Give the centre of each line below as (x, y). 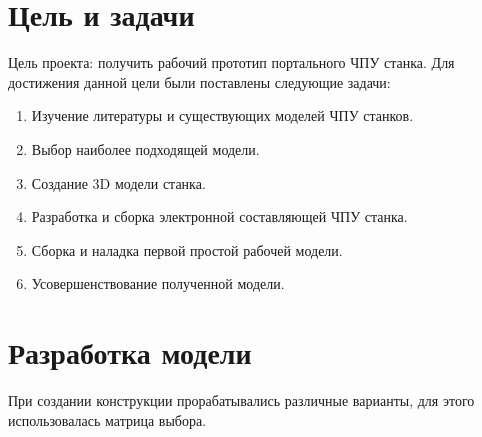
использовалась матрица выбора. (107, 419)
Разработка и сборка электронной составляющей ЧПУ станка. (219, 216)
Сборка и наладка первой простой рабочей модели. (187, 249)
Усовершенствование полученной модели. (158, 283)
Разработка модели (130, 352)
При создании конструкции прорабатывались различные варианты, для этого (241, 400)
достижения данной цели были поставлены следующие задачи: (199, 81)
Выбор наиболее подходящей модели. (145, 148)
